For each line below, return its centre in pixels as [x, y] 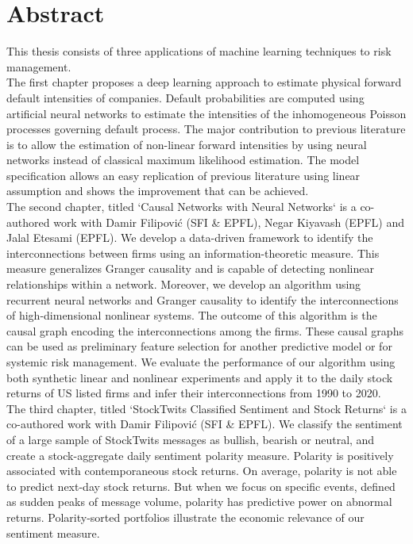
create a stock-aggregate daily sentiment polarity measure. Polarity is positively [200, 455]
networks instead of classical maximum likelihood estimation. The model [183, 160]
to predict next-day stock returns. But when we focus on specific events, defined [201, 486]
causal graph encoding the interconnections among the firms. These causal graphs [205, 330]
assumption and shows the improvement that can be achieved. [158, 191]
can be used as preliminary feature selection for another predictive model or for [199, 346]
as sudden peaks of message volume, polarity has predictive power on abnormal [199, 502]
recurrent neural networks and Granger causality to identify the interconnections [203, 299]
